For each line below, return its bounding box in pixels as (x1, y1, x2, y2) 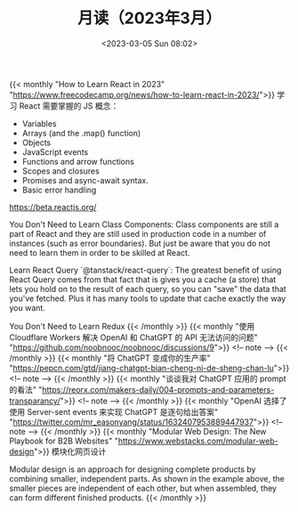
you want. (9, 302, 46, 313)
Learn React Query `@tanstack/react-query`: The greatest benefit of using (9, 264, 282, 275)
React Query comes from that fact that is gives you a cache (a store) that (9, 273, 277, 285)
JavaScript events (21, 146, 89, 157)
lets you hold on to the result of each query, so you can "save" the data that (9, 283, 286, 294)
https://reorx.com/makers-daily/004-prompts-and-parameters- (41, 384, 275, 394)
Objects (21, 137, 52, 148)
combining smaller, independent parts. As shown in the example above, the (9, 473, 285, 484)
